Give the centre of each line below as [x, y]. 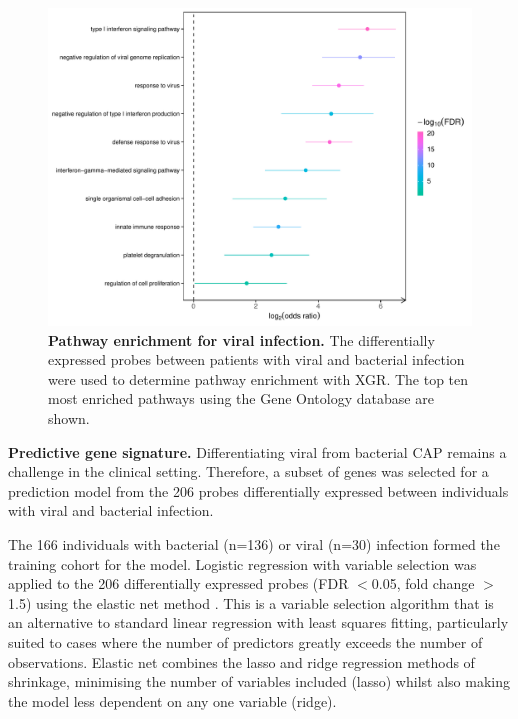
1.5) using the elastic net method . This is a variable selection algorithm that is [251, 602]
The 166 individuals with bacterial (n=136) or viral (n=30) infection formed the [254, 543]
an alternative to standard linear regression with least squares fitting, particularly [258, 622]
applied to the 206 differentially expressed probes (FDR [178, 583]
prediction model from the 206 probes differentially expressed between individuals [258, 490]
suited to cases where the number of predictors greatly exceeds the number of [245, 641]
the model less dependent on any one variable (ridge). [172, 700]
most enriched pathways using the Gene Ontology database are [241, 398]
